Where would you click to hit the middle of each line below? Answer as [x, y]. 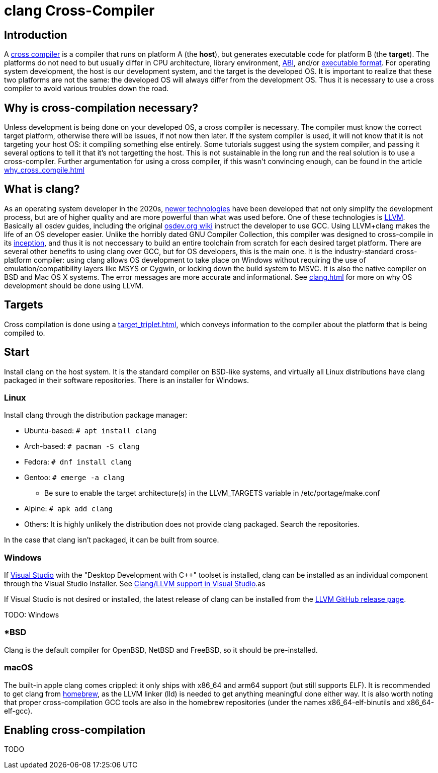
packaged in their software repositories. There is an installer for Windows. [126, 380]
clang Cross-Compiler [79, 11]
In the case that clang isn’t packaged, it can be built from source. [112, 540]
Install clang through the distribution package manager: [96, 415]
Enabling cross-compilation [75, 730]
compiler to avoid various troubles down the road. [86, 89]
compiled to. [25, 333]
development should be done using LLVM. [74, 285]
